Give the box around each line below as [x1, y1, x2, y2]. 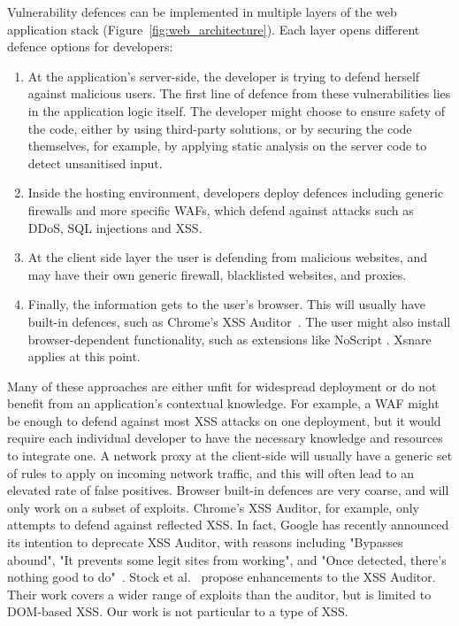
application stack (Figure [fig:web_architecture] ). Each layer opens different [7, 19, 420, 38]
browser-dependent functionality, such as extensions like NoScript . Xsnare [27, 329, 432, 348]
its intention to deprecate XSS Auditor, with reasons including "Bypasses [7, 533, 403, 552]
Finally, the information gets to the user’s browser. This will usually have [27, 295, 426, 313]
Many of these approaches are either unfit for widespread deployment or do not [7, 376, 437, 395]
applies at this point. [27, 347, 141, 366]
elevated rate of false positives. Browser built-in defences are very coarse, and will [7, 481, 449, 499]
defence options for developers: [7, 37, 173, 56]
